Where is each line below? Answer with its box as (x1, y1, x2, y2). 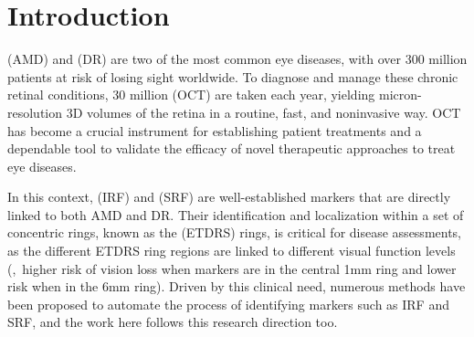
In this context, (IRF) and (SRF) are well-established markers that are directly (7, 187, 451, 206)
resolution (7, 102, 63, 121)
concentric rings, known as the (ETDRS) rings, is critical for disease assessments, (7, 223, 462, 242)
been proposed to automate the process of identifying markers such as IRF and (7, 294, 449, 313)
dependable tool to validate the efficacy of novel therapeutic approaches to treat (7, 139, 456, 158)
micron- (378, 85, 422, 104)
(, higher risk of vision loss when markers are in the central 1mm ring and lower (7, 258, 457, 278)
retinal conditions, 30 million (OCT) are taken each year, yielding (7, 85, 375, 104)
